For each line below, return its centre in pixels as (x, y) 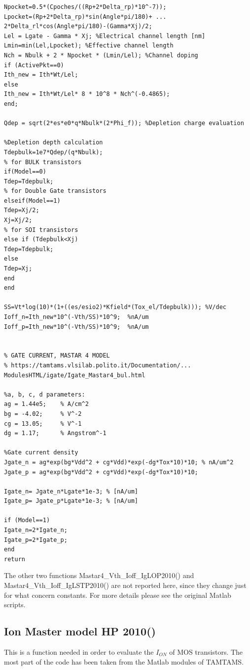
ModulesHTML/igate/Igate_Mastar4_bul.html (75, 375)
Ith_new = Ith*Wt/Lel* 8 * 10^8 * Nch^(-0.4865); (87, 94)
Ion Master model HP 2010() (80, 631)
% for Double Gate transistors (55, 191)
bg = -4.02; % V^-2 (43, 414)
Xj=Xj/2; (18, 220)
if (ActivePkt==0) (34, 65)
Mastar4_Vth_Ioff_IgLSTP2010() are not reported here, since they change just (125, 585)
